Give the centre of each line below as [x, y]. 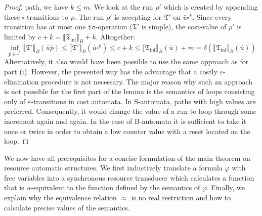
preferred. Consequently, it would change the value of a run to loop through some [130, 111]
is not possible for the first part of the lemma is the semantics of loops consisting [129, 91]
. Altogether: [115, 36]
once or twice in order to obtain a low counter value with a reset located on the [127, 131]
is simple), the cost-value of [184, 27]
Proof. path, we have [36, 7]
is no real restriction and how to [181, 198]
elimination [21, 81]
